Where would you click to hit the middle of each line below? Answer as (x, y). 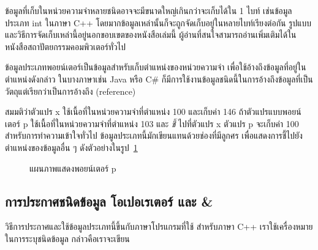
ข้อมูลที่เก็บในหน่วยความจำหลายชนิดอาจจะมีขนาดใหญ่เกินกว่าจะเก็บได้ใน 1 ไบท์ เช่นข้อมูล (149, 10)
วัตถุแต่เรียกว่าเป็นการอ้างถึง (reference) (70, 91)
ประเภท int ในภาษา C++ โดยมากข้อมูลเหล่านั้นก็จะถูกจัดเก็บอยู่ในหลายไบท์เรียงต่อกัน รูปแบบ (158, 22)
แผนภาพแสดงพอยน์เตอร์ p (73, 168)
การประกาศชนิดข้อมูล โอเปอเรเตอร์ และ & (109, 201)
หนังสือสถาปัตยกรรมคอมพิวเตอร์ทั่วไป (65, 46)
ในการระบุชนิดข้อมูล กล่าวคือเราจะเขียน (67, 238)
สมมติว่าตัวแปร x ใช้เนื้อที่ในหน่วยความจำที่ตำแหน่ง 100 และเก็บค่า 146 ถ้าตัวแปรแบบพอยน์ (153, 112)
